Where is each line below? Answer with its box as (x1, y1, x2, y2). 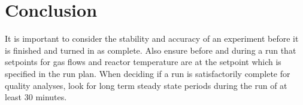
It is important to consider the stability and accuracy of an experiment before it (5, 32, 299, 45)
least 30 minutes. (5, 91, 67, 103)
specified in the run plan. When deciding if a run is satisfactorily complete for (5, 67, 290, 79)
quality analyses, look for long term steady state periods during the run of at (5, 79, 287, 91)
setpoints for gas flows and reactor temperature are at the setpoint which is (5, 55, 281, 68)
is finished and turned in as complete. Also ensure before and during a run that (5, 44, 296, 56)
